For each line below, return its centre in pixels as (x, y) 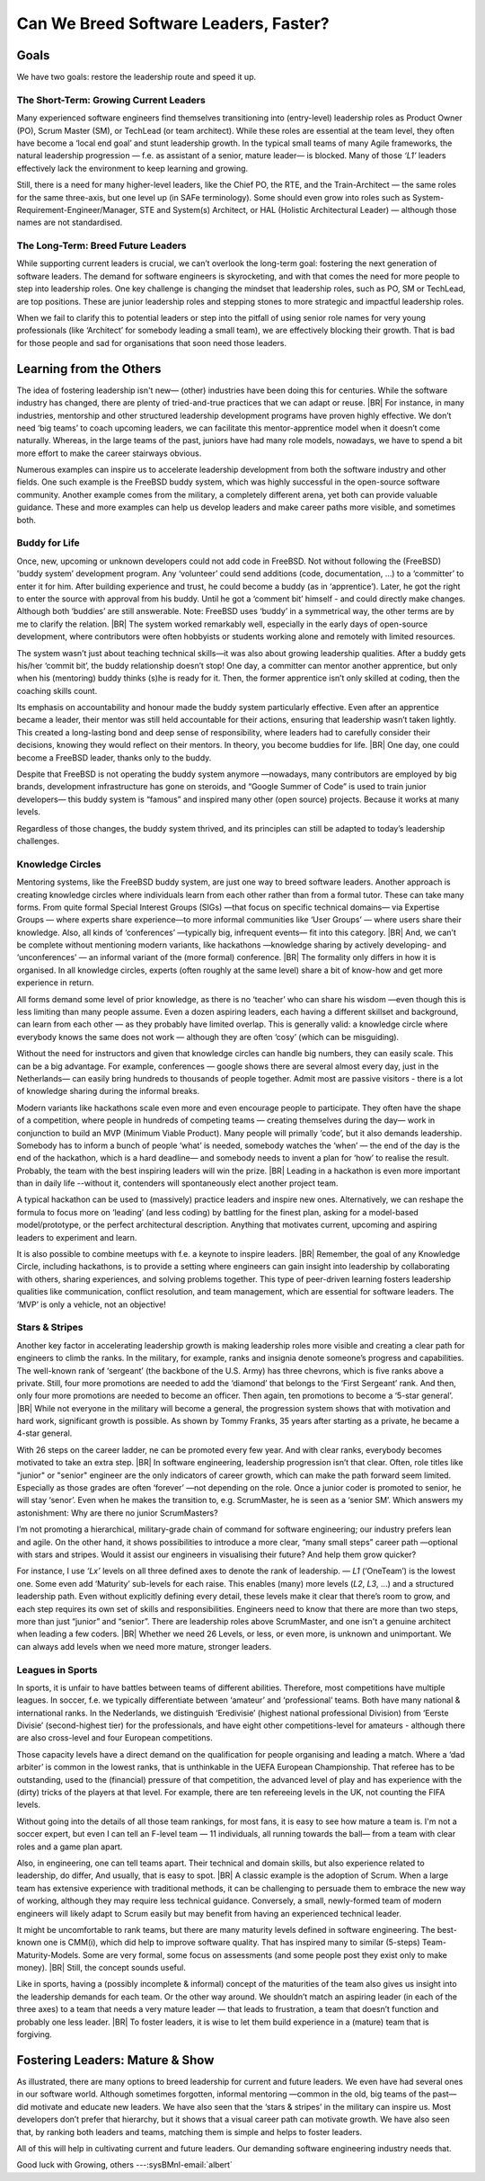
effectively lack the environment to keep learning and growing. (132, 168)
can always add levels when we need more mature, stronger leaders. (144, 1646)
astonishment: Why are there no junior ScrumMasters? (118, 1513)
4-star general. (44, 1433)
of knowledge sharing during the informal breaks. (108, 1091)
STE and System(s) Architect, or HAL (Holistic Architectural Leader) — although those (298, 209)
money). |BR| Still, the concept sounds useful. (101, 1968)
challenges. (38, 841)
